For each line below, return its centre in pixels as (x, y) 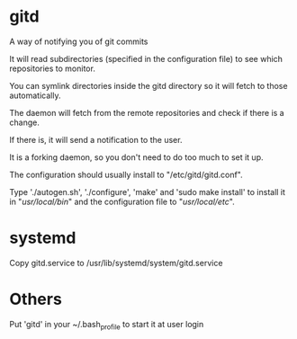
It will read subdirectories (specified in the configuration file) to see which (146, 58)
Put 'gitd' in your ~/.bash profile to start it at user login (107, 325)
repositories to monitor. (53, 68)
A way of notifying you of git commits (79, 41)
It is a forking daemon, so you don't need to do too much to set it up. (136, 157)
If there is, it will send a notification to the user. (96, 139)
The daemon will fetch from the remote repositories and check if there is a (147, 112)
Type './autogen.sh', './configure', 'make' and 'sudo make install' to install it (148, 192)
